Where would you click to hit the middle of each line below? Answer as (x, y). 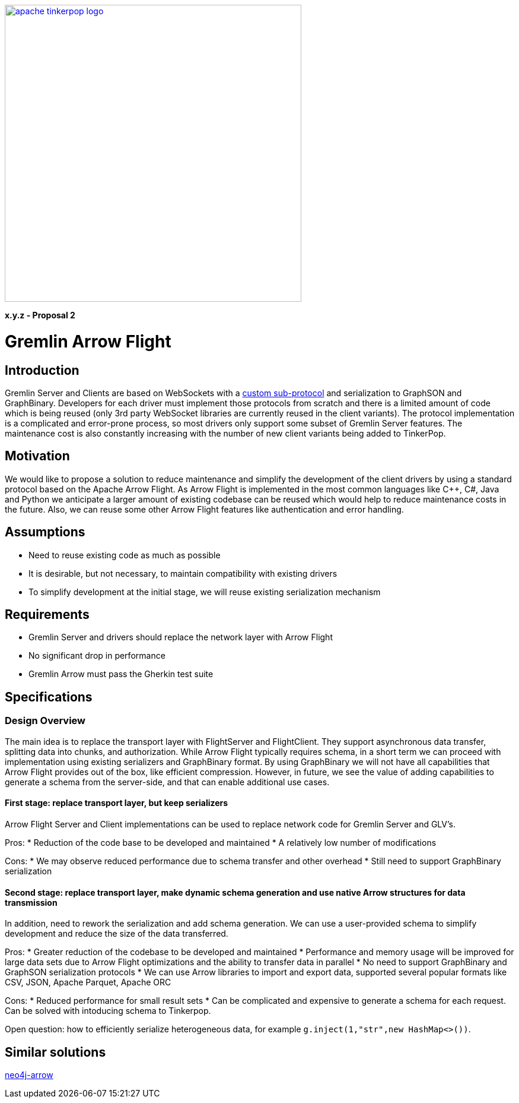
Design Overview (45, 721)
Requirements (47, 615)
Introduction (42, 370)
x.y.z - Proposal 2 (40, 315)
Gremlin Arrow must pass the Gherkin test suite (121, 674)
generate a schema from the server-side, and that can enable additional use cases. (167, 782)
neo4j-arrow (29, 1074)
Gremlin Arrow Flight (88, 341)
